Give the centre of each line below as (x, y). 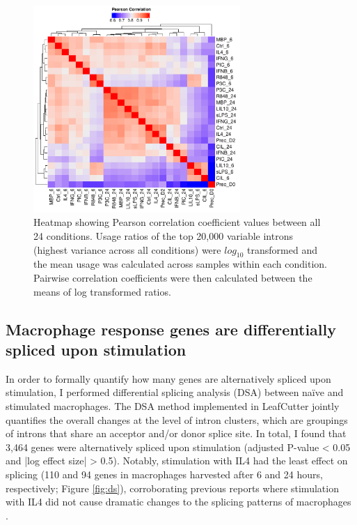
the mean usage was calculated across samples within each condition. (181, 264)
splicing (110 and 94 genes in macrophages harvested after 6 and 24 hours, (164, 474)
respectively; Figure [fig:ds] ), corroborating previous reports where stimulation (172, 488)
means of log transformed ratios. (102, 291)
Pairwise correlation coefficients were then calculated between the (173, 277)
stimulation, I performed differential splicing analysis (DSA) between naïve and (175, 392)
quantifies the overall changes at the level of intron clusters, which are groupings (177, 419)
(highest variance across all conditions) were (127, 249)
